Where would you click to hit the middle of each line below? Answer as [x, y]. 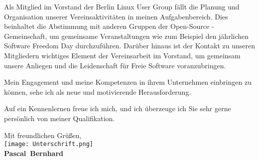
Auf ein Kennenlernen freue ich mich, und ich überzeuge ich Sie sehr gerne [118, 108]
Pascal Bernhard [34, 153]
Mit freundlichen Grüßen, [43, 135]
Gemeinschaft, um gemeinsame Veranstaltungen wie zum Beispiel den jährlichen [127, 36]
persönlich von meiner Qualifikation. [60, 118]
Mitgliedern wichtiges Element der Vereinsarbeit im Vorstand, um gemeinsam [122, 55]
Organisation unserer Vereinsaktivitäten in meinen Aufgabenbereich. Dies [116, 16]
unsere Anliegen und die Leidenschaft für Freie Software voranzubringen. [115, 65]
